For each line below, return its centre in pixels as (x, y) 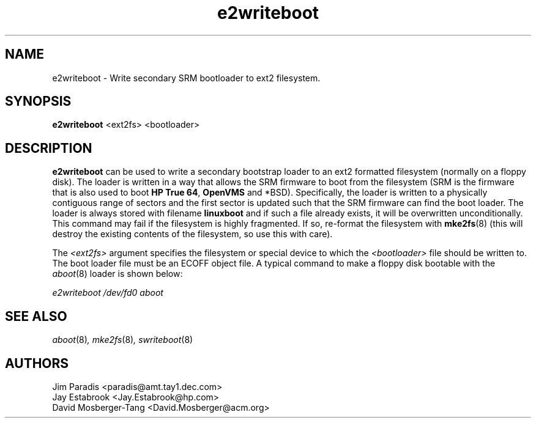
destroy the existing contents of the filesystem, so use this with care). (192, 234)
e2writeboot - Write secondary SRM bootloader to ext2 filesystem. (186, 78)
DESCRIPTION (49, 148)
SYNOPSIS (38, 101)
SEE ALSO (36, 316)
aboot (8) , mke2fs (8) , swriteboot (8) (123, 340)
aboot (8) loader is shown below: (117, 274)
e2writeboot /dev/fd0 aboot (108, 293)
